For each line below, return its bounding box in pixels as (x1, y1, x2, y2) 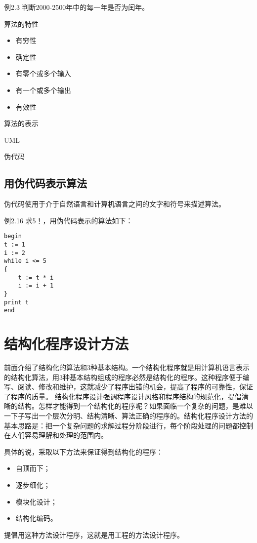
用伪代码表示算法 (4, 175, 87, 191)
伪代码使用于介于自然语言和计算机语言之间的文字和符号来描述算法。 (4, 199, 225, 209)
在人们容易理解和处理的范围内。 (4, 430, 108, 440)
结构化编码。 (15, 513, 57, 523)
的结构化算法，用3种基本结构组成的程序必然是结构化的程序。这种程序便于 (4, 372, 243, 382)
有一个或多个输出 (15, 84, 71, 95)
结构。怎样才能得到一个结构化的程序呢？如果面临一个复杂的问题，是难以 (17, 401, 253, 411)
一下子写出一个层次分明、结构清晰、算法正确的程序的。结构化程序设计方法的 (4, 410, 253, 420)
